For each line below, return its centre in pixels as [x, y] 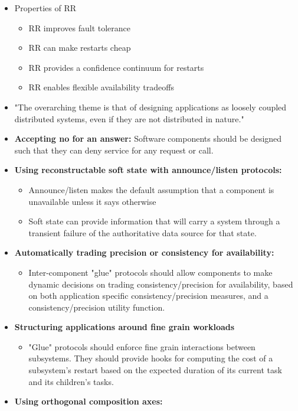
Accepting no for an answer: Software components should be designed [148, 138]
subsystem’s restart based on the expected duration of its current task [155, 370]
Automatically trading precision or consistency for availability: [144, 252]
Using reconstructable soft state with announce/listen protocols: [148, 170]
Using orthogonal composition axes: [89, 401]
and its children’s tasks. [71, 381]
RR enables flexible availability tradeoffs [101, 87]
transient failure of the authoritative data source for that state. [143, 232]
